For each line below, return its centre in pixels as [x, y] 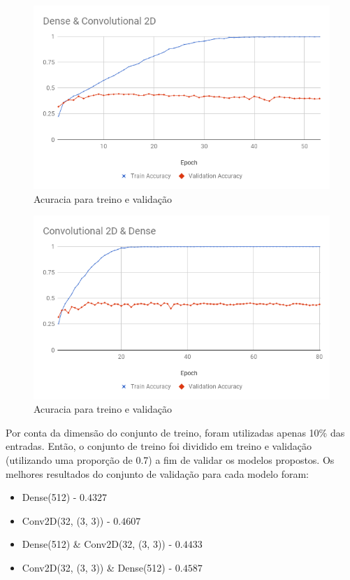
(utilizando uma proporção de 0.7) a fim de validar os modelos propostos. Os [170, 459]
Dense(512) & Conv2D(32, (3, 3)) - [97, 544]
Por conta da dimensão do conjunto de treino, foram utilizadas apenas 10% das [175, 432]
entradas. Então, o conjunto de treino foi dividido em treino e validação [159, 446]
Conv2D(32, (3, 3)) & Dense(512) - [97, 567]
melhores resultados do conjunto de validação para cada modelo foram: [157, 473]
